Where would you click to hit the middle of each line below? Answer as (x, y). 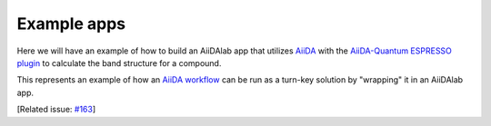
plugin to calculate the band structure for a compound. (119, 63)
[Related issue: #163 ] (56, 110)
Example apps (71, 24)
